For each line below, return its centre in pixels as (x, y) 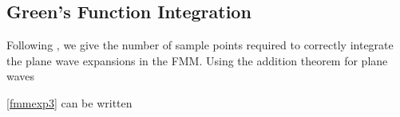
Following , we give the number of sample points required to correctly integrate (200, 45)
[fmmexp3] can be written (69, 102)
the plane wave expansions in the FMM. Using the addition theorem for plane (197, 60)
